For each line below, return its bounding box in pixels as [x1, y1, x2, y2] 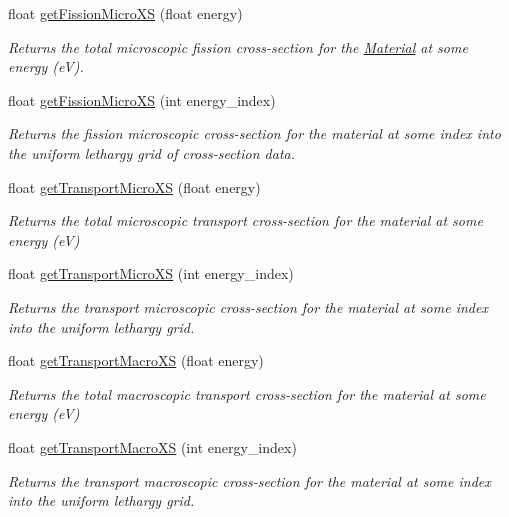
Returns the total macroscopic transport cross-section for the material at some [8, 383, 486, 404]
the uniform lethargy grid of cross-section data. [8, 142, 295, 163]
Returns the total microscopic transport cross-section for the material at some [8, 210, 483, 231]
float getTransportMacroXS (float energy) [8, 350, 264, 371]
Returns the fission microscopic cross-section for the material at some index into [8, 123, 501, 144]
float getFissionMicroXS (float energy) [8, 3, 243, 23]
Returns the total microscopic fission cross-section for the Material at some [8, 36, 468, 57]
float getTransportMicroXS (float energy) [8, 176, 261, 197]
